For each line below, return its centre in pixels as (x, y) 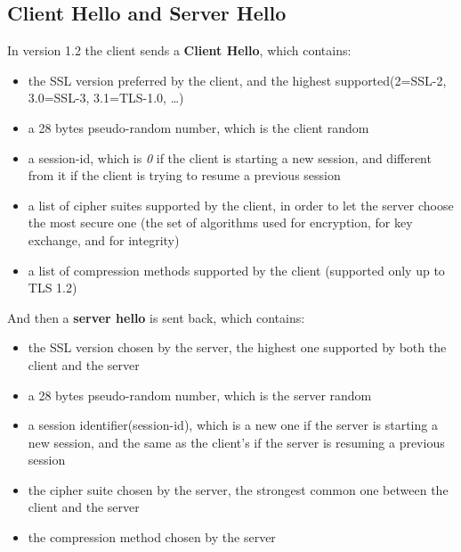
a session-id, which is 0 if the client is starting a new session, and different (230, 157)
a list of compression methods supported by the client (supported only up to (236, 270)
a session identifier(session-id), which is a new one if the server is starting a (233, 425)
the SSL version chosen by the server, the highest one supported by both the (237, 347)
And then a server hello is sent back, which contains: (156, 317)
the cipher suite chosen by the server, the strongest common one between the (238, 489)
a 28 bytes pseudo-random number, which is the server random (200, 395)
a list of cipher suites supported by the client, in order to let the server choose (241, 205)
